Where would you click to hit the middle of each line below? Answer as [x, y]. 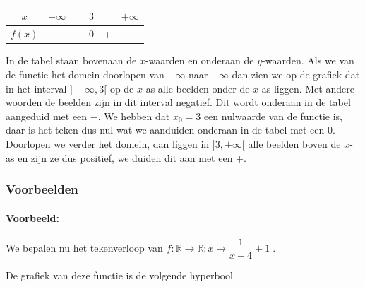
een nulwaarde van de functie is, [273, 116]
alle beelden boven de [294, 143]
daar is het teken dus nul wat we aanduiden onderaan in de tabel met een [165, 130]
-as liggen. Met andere [306, 88]
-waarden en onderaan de [199, 60]
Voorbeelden [42, 189]
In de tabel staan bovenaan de [71, 60]
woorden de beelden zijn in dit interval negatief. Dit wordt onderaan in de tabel [178, 102]
